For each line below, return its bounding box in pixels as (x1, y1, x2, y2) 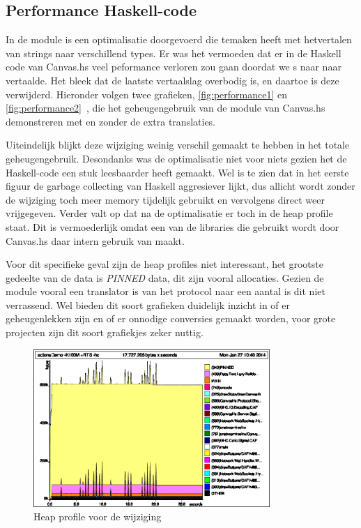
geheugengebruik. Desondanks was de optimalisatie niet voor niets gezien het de (6, 151, 347, 165)
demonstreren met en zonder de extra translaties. (6, 114, 216, 128)
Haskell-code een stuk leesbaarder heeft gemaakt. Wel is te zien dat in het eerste (6, 165, 349, 179)
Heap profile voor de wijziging (33, 509, 162, 524)
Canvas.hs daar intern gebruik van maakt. (6, 233, 185, 248)
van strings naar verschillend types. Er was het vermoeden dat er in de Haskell (6, 45, 341, 60)
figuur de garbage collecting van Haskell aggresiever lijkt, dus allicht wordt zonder (6, 179, 355, 193)
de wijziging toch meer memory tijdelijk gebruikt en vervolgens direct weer (6, 192, 325, 206)
